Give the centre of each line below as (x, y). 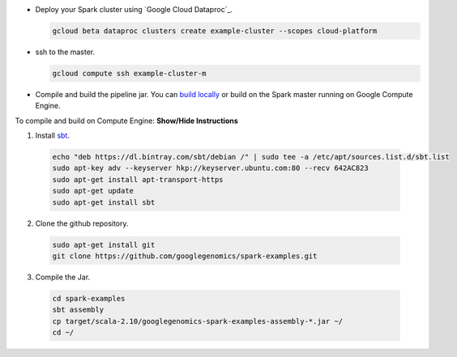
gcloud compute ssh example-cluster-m (129, 73)
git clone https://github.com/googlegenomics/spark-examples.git (185, 256)
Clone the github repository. (82, 223)
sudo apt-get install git (104, 244)
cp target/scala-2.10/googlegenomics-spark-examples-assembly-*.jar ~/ (198, 321)
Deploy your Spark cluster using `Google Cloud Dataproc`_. (134, 9)
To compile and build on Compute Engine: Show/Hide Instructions (126, 121)
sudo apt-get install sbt (104, 202)
